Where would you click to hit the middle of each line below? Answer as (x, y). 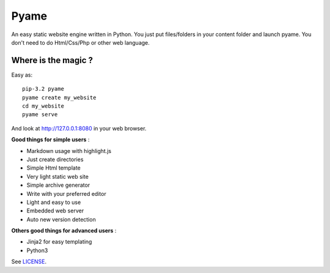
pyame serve (40, 114)
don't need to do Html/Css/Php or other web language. (80, 42)
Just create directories (55, 159)
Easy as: (22, 75)
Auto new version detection (61, 219)
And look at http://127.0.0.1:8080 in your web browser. (79, 128)
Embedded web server (55, 211)
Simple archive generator (58, 185)
